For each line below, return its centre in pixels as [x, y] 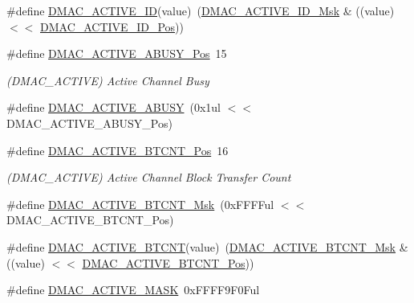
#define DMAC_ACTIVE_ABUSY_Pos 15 [117, 53]
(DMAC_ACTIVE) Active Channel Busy [108, 80]
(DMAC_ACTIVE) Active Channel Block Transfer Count [149, 177]
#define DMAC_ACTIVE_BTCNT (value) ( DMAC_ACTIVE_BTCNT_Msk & [207, 246]
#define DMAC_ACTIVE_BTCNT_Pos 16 [118, 150]
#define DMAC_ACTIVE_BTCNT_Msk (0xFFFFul [140, 204]
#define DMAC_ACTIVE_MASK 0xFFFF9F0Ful [133, 290]
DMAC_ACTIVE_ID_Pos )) [112, 26]
